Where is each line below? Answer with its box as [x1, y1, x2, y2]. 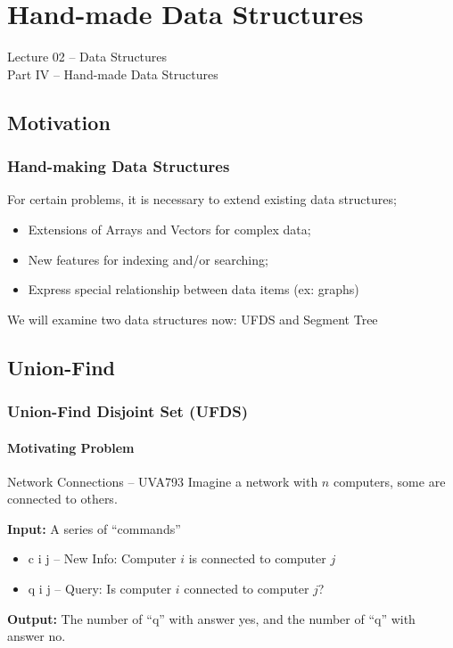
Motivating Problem [7, 438, 135, 456]
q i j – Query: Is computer [28, 579, 172, 598]
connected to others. [7, 489, 118, 508]
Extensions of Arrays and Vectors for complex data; [28, 219, 311, 238]
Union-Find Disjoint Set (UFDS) [7, 399, 248, 422]
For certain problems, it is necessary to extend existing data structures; [7, 190, 397, 209]
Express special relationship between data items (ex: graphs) [28, 280, 359, 299]
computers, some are [333, 472, 446, 490]
